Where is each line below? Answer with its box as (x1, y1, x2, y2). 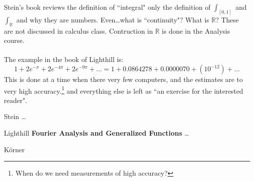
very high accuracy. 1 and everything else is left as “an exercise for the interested (4, 84, 243, 96)
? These (215, 14, 239, 24)
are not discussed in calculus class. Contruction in (4, 25, 153, 36)
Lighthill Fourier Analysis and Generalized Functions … (4, 128, 189, 138)
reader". (4, 95, 27, 105)
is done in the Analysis (162, 25, 230, 36)
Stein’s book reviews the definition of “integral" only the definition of (4, 2, 211, 12)
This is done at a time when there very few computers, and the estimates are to (4, 74, 243, 84)
